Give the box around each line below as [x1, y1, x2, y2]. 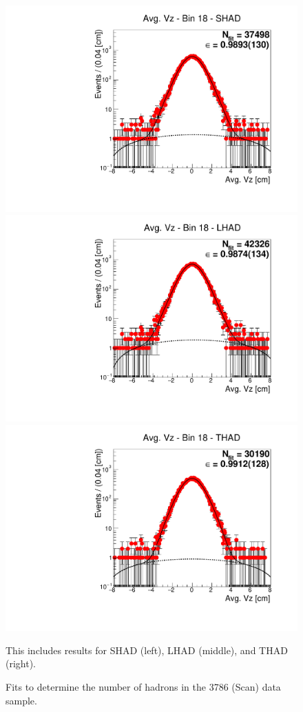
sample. [6, 693, 37, 707]
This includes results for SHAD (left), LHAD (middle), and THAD [6, 642, 288, 657]
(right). [6, 656, 36, 671]
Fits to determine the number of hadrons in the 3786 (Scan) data [6, 679, 281, 693]
